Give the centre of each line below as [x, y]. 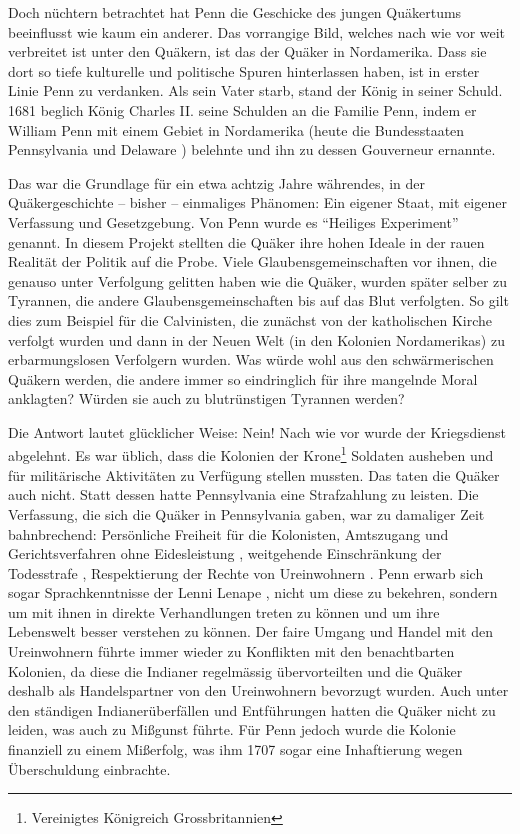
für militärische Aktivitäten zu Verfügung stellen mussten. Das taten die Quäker [254, 474]
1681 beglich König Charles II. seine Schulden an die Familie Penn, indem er [242, 109]
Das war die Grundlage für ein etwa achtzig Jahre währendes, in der [216, 182]
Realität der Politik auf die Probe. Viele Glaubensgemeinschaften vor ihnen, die [252, 261]
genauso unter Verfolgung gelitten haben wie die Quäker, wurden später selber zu [258, 280]
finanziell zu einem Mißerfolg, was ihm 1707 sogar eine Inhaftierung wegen [235, 749]
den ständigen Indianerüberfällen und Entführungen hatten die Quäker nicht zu [252, 709]
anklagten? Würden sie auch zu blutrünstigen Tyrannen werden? [206, 398]
